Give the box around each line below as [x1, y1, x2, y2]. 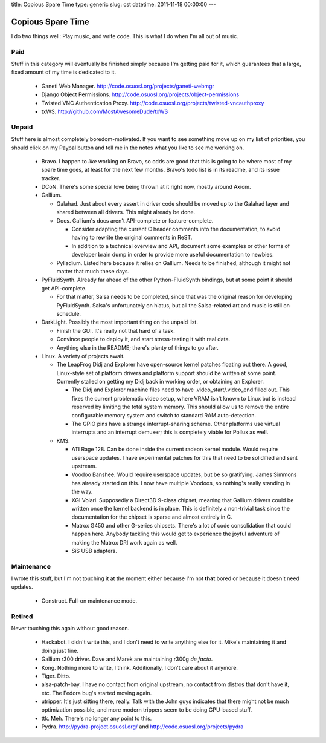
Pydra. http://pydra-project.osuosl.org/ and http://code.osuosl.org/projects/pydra [41, 723, 244, 730]
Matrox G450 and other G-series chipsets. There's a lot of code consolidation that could [71, 522, 291, 529]
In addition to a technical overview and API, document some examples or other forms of [71, 242, 290, 249]
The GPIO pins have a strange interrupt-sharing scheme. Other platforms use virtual [71, 421, 281, 428]
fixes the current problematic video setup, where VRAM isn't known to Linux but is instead [71, 394, 296, 402]
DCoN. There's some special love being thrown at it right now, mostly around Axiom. [41, 183, 251, 191]
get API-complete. [41, 284, 87, 292]
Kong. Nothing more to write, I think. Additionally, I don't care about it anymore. [41, 664, 238, 671]
